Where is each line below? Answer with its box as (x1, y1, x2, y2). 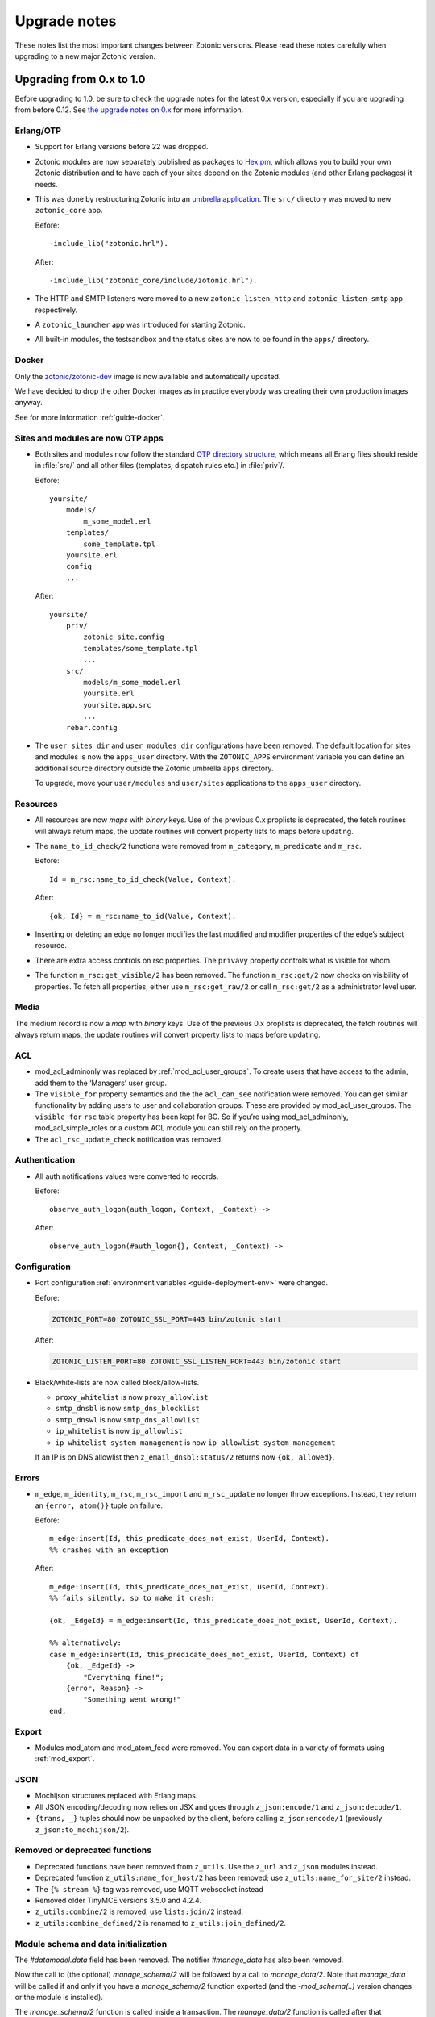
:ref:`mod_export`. (35, 1754, 95, 1764)
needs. (35, 179, 58, 189)
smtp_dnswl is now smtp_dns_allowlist (55, 1414, 201, 1424)
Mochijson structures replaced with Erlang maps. (35, 1791, 198, 1801)
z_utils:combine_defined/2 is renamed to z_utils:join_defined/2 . (35, 1918, 286, 1927)
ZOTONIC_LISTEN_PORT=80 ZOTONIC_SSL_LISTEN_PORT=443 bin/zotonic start (52, 1356, 342, 1366)
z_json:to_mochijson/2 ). (35, 1824, 130, 1835)
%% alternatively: (49, 1639, 122, 1647)
